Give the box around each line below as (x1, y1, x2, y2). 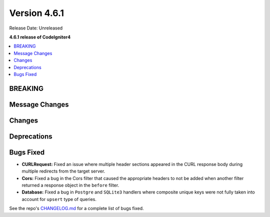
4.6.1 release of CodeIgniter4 (9, 34, 71, 40)
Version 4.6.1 (9, 7, 64, 18)
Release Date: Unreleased (9, 25, 63, 31)
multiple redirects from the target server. (21, 168, 105, 174)
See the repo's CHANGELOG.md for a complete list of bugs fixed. (9, 205, 144, 211)
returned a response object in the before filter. (21, 182, 119, 188)
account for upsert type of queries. (21, 196, 97, 202)
